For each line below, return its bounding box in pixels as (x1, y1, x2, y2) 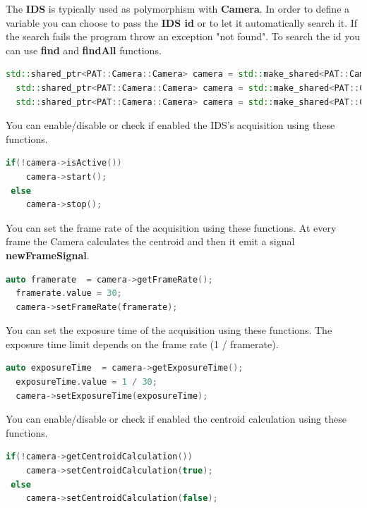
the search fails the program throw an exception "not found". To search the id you (6, 29, 361, 44)
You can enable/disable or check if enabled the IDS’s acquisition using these (6, 118, 335, 132)
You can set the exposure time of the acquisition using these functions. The (6, 323, 332, 337)
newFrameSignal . (6, 247, 90, 262)
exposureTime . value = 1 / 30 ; (16, 377, 157, 388)
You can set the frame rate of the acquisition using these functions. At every (6, 220, 337, 235)
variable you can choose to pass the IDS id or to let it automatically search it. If (6, 15, 358, 30)
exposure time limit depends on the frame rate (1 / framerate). (6, 336, 279, 351)
